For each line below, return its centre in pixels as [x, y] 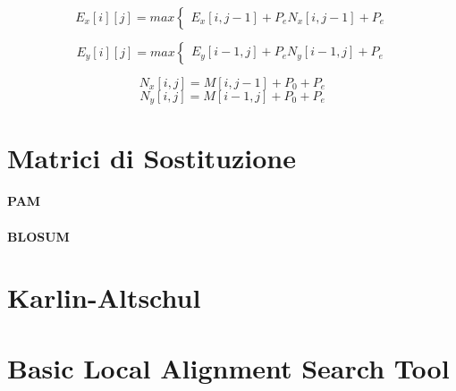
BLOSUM [38, 236]
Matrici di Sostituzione [152, 157]
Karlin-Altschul [104, 297]
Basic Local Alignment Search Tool [228, 367]
